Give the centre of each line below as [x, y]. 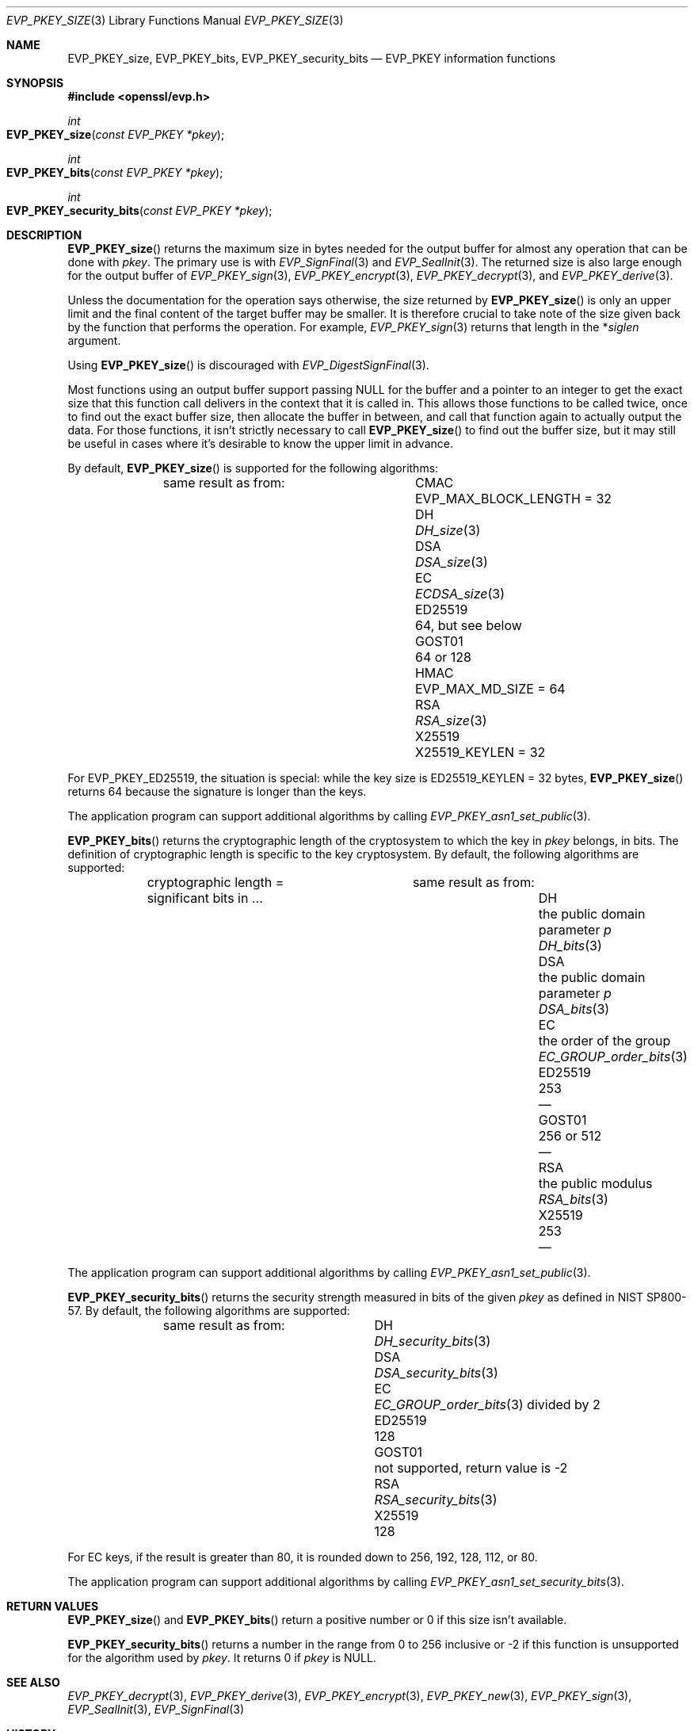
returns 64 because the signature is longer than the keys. [217, 791]
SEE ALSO [33, 1682]
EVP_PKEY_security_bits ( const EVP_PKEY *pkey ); [139, 210]
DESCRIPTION [44, 235]
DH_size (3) [448, 530]
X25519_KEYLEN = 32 [480, 752]
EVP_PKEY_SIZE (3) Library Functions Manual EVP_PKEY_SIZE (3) [175, 20]
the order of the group [604, 1041]
